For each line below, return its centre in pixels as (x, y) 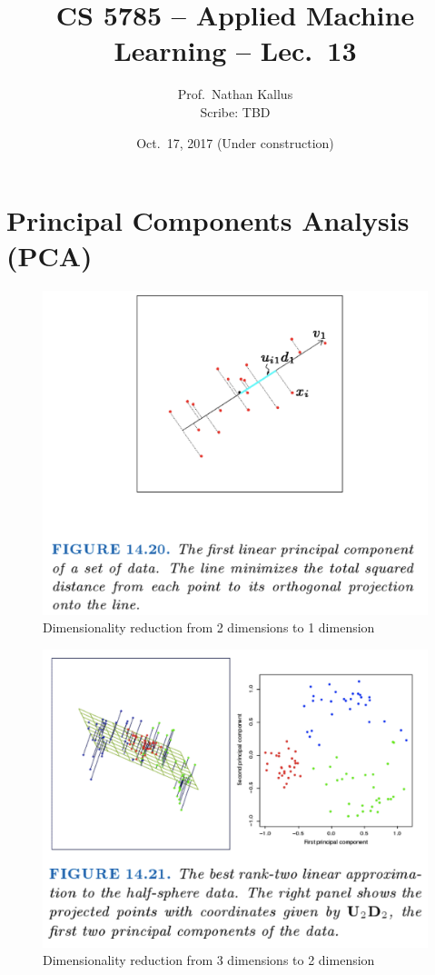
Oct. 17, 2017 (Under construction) (235, 142)
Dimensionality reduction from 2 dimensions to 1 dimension (209, 627)
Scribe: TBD (235, 111)
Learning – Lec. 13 (235, 50)
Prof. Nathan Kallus (235, 94)
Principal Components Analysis (208, 220)
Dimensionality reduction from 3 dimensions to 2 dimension (209, 960)
